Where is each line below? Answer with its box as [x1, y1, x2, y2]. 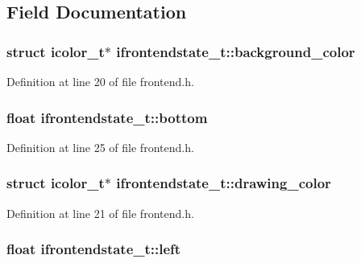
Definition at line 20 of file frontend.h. [6, 73, 194, 89]
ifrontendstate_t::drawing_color [116, 173, 331, 193]
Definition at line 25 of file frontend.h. [6, 138, 194, 155]
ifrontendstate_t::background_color [116, 41, 355, 61]
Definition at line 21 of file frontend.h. [6, 204, 194, 221]
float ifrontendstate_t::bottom [6, 107, 208, 127]
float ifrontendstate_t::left [6, 239, 181, 259]
